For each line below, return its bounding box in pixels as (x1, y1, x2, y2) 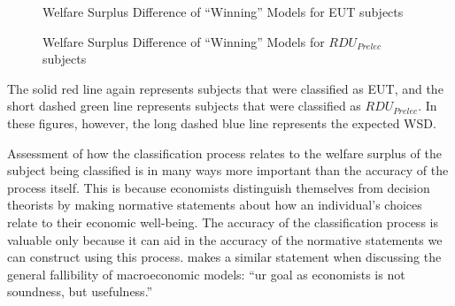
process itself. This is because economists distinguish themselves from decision (7, 178, 430, 196)
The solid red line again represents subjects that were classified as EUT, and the (7, 79, 443, 97)
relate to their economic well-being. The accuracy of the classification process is (7, 212, 438, 231)
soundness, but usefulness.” (7, 282, 153, 301)
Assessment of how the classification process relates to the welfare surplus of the (7, 143, 442, 162)
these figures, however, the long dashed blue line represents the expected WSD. (7, 113, 436, 132)
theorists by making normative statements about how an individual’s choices (7, 195, 422, 214)
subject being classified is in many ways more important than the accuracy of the (7, 161, 449, 180)
